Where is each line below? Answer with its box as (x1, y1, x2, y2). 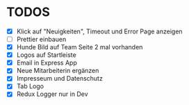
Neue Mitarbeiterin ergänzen (16, 67, 99, 75)
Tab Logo (16, 82, 44, 90)
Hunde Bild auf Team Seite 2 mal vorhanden (16, 43, 143, 51)
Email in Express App (16, 58, 77, 67)
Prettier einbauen (16, 35, 67, 43)
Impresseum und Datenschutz (16, 74, 104, 83)
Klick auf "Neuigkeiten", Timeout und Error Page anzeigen (16, 27, 183, 35)
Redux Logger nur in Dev (16, 90, 88, 98)
